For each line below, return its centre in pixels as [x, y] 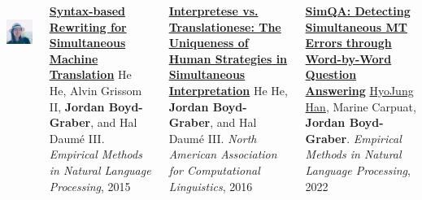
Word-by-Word [348, 58]
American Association [223, 154]
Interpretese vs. [213, 11]
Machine [74, 58]
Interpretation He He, [228, 90]
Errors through [348, 43]
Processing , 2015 [90, 186]
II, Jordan [77, 106]
